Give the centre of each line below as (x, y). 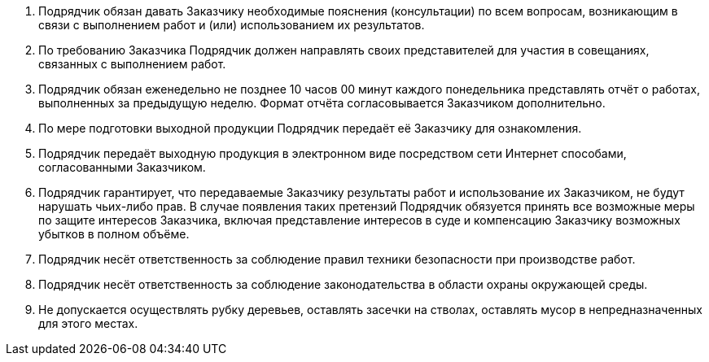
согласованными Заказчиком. (122, 167)
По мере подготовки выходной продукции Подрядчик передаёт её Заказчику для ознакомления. (310, 128)
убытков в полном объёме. (114, 234)
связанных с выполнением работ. (132, 64)
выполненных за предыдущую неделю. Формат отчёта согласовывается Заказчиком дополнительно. (322, 103)
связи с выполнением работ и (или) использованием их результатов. (232, 25)
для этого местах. (88, 323)
